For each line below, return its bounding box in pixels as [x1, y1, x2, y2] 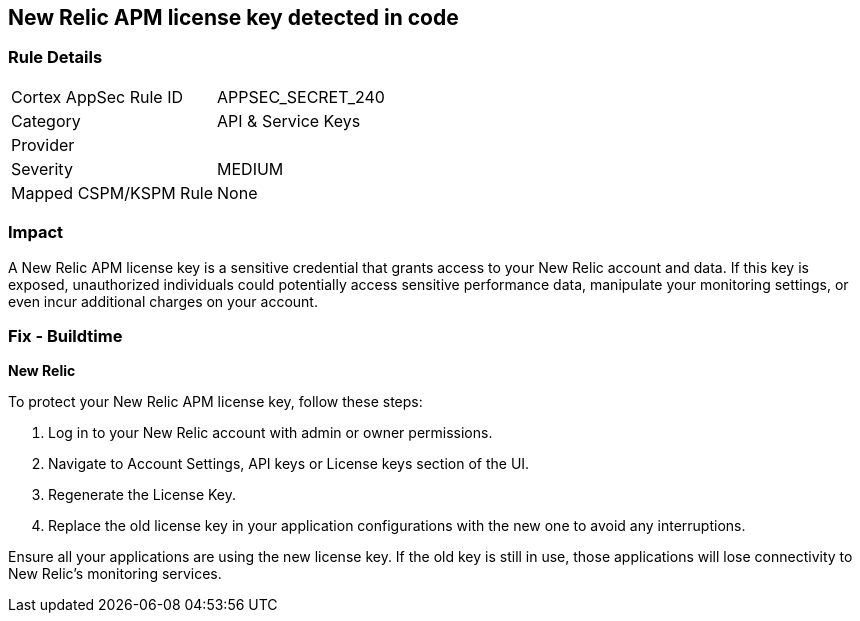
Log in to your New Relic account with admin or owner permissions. [48, 424, 493, 442]
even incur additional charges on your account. [8, 292, 318, 310]
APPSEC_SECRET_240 [217, 86, 385, 107]
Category [11, 110, 81, 131]
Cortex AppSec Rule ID [11, 86, 184, 107]
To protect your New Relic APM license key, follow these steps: [8, 393, 423, 411]
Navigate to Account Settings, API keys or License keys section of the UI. [48, 455, 530, 473]
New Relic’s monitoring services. [8, 565, 222, 583]
